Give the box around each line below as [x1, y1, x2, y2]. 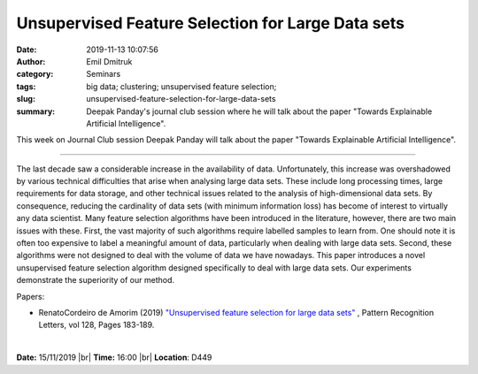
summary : [16, 106, 56, 117]
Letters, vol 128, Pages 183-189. [38, 319, 155, 331]
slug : [16, 94, 35, 104]
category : [16, 69, 54, 80]
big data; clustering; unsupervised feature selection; [86, 80, 277, 92]
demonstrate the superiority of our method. [16, 275, 174, 286]
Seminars [86, 69, 121, 80]
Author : [16, 56, 46, 66]
